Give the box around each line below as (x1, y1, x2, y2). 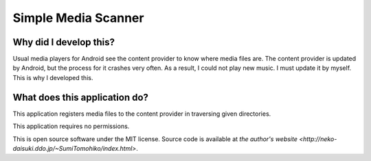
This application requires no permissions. (12, 122, 130, 130)
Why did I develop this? (12, 36, 115, 48)
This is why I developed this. (12, 73, 93, 82)
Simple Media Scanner (12, 10, 144, 25)
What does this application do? (12, 91, 149, 103)
